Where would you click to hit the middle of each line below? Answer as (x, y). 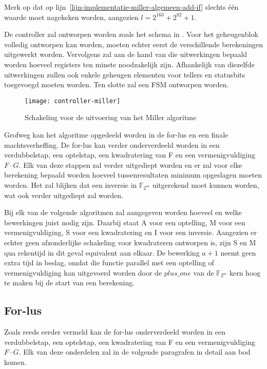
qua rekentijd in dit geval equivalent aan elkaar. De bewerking (102, 252)
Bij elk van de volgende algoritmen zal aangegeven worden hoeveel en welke (123, 212)
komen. (15, 362)
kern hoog (245, 272)
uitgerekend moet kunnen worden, (206, 184)
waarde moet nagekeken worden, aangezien (71, 17)
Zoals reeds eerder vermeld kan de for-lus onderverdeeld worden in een (115, 332)
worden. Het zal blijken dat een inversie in (71, 184)
